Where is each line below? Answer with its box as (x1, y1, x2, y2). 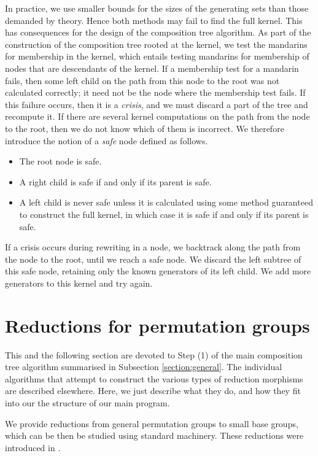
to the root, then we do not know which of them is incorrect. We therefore (5, 122, 284, 134)
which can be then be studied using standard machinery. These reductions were (5, 429, 304, 442)
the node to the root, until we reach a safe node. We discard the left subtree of (5, 252, 301, 265)
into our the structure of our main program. (5, 396, 170, 409)
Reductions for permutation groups (5, 312, 310, 338)
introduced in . (5, 441, 61, 454)
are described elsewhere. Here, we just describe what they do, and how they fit (5, 384, 301, 397)
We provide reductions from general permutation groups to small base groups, (5, 417, 298, 430)
